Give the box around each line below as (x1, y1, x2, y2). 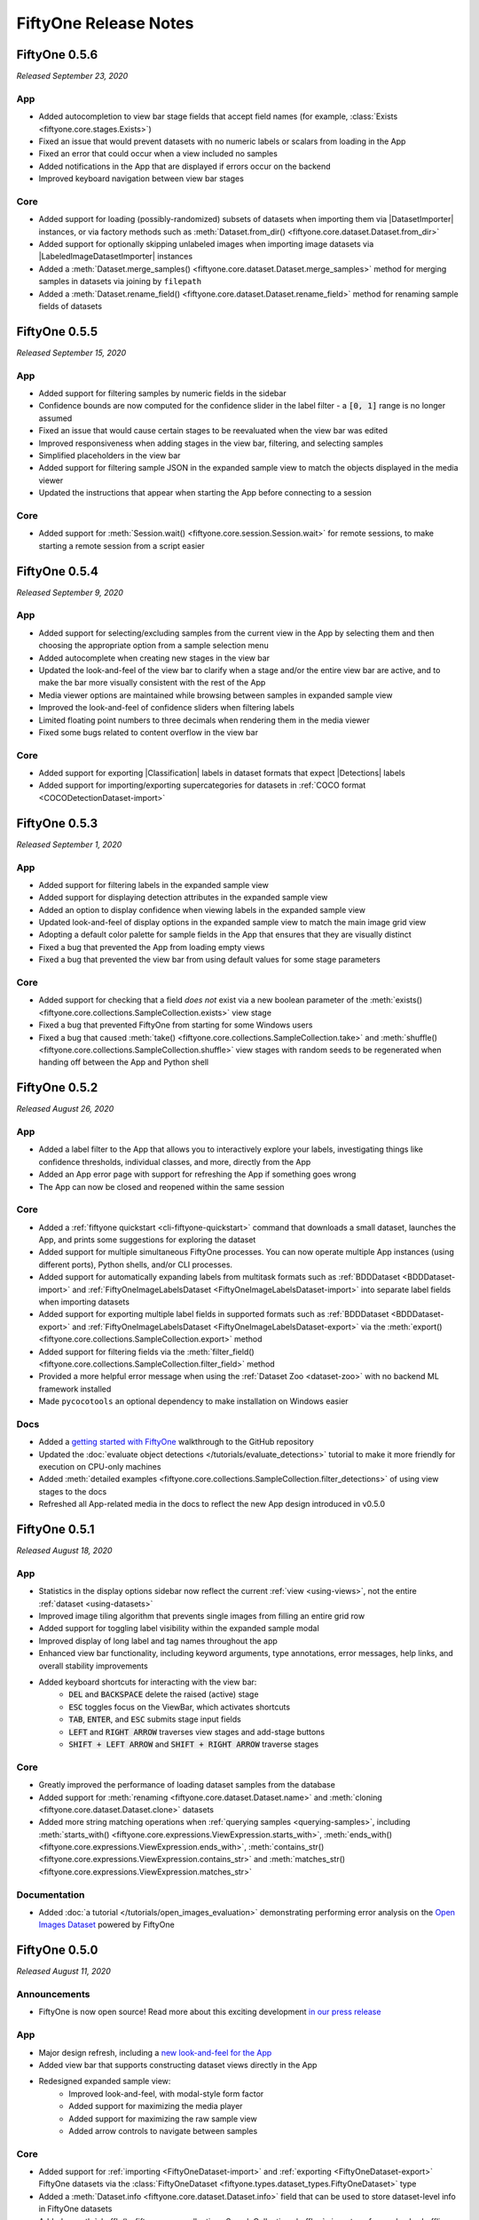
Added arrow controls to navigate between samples (68, 2125, 258, 2136)
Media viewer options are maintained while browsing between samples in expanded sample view (38, 689, 393, 701)
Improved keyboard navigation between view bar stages (38, 173, 244, 184)
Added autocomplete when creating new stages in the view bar (38, 653, 271, 663)
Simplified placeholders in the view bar (38, 450, 181, 461)
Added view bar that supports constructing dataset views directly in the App (38, 2059, 318, 2070)
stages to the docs (38, 1486, 107, 1496)
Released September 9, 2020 (16, 587, 124, 598)
